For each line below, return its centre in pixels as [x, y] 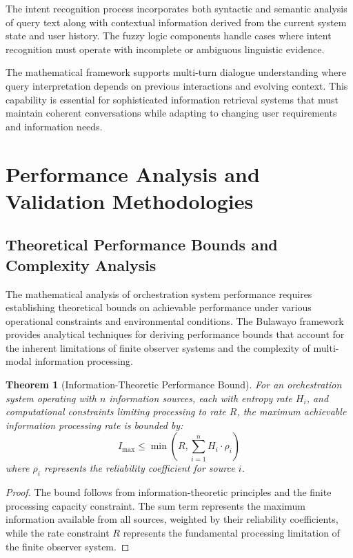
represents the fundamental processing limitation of [231, 533]
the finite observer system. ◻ [68, 546]
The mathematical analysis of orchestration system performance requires [159, 293]
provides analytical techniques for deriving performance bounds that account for [175, 334]
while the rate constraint [58, 533]
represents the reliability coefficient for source [139, 468]
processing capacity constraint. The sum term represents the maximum [155, 505]
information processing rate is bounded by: [94, 425]
